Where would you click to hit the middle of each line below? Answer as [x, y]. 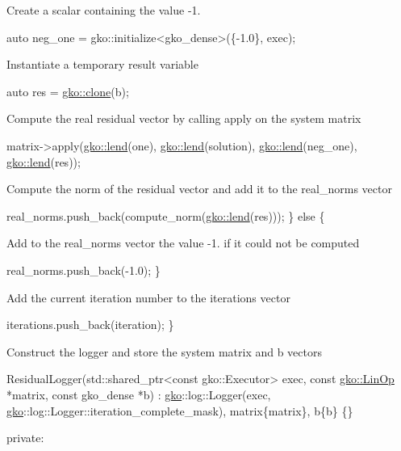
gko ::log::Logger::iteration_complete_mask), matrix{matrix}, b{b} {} [180, 410]
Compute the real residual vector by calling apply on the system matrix [184, 118]
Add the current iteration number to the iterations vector [148, 297]
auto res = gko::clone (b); [68, 91]
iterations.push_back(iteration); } [90, 325]
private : [25, 438]
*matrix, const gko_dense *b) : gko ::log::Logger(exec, [139, 394]
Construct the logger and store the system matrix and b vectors [164, 351]
